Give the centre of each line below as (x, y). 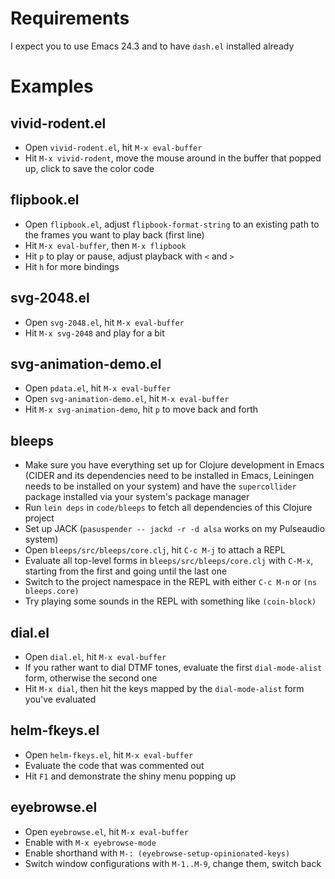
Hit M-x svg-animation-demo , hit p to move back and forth (141, 409)
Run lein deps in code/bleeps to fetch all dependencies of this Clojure (168, 508)
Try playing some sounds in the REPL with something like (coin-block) (170, 601)
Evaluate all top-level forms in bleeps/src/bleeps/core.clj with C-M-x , (169, 561)
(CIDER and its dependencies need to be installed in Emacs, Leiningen (169, 476)
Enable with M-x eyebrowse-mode (90, 842)
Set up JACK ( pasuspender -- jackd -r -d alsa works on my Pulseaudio (175, 529)
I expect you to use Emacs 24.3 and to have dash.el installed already (152, 46)
